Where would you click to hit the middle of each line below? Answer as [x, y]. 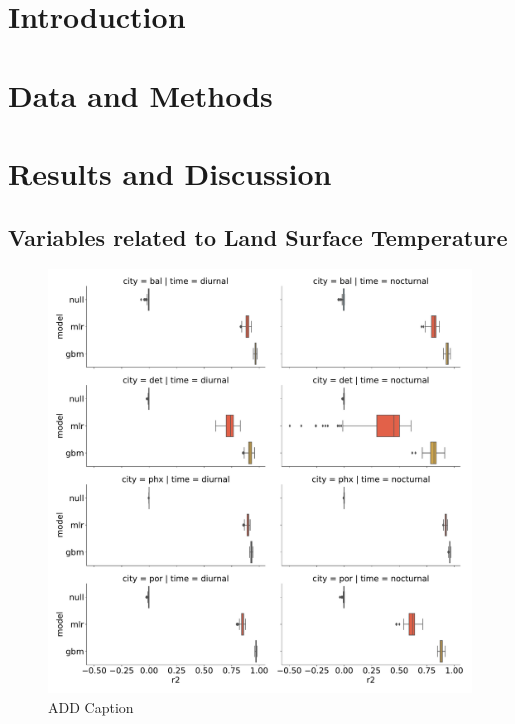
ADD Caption [91, 706]
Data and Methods [140, 94]
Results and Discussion [170, 172]
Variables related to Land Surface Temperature [258, 236]
